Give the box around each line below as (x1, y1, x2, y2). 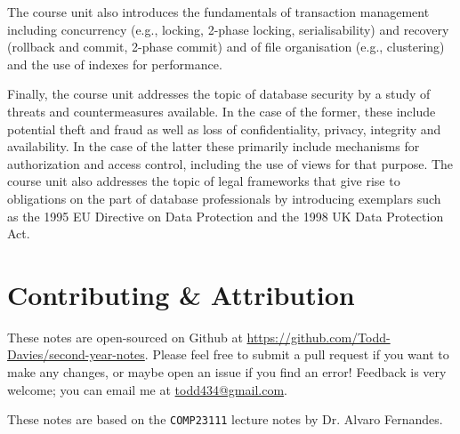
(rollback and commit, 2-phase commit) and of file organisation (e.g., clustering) (7, 37, 445, 56)
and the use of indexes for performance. (7, 54, 222, 73)
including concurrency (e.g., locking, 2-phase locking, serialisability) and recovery (7, 20, 449, 38)
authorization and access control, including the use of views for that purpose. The (7, 154, 454, 173)
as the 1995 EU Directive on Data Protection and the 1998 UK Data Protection (7, 206, 444, 225)
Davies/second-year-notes (7, 345, 145, 364)
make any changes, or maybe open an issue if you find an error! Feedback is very (7, 363, 447, 382)
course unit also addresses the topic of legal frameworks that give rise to (7, 172, 400, 190)
